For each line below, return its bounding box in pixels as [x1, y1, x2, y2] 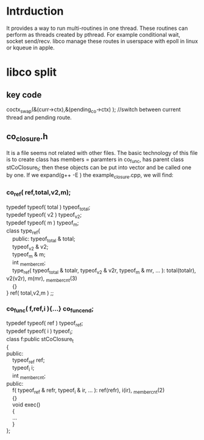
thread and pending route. [6, 114, 72, 121]
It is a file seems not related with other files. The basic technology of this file [6, 149, 198, 156]
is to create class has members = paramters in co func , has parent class [6, 156, 184, 164]
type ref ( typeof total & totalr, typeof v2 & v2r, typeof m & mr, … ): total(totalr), [12, 267, 196, 275]
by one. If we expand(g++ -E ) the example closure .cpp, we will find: [6, 171, 174, 181]
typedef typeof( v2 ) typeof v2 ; [6, 211, 82, 220]
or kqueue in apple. [6, 44, 55, 51]
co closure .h [6, 131, 48, 143]
